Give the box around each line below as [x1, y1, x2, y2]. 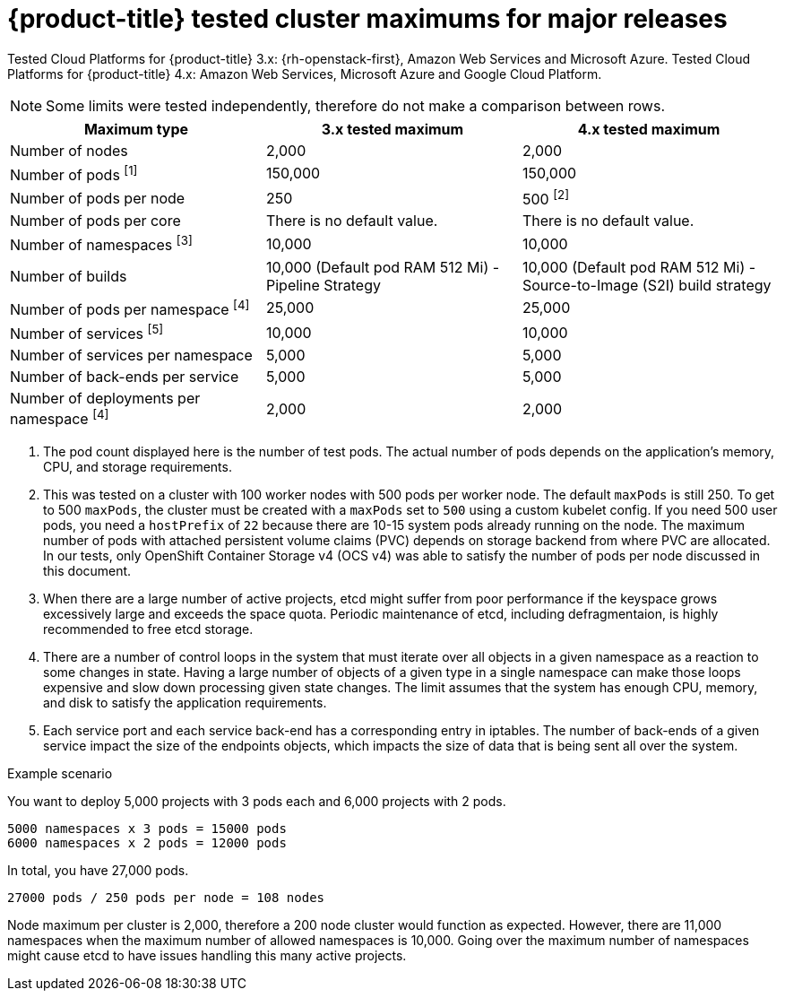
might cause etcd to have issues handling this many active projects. [7, 947, 407, 963]
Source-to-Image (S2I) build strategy [522, 275, 772, 294]
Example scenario [7, 765, 113, 781]
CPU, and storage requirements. [43, 458, 232, 474]
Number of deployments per [10, 389, 201, 408]
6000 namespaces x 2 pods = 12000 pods [7, 835, 287, 850]
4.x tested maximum [577, 119, 720, 138]
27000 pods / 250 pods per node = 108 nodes [7, 890, 325, 905]
